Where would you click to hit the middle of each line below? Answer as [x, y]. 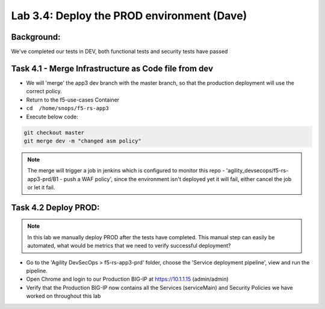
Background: [36, 37]
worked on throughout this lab [63, 296]
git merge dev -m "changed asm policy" [82, 141]
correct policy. [44, 91]
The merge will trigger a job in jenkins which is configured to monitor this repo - [126, 171]
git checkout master [54, 133]
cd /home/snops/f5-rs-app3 [68, 109]
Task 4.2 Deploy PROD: [55, 207]
